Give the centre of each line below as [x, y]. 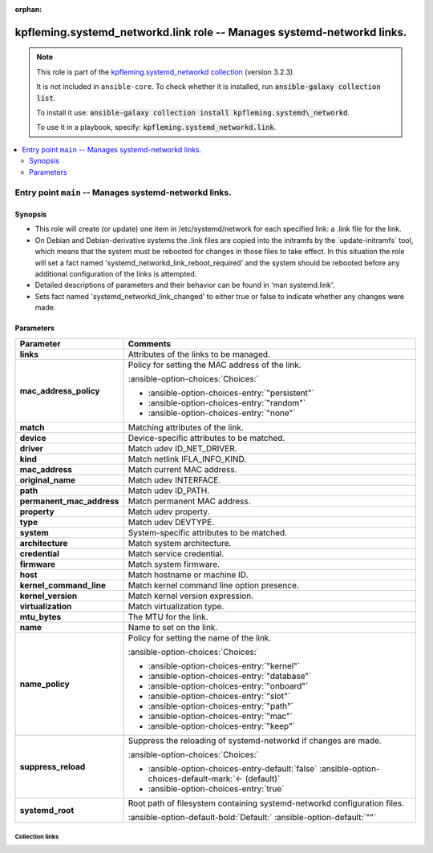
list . [46, 98]
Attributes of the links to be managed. [199, 354]
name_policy [45, 684]
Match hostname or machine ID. [188, 575]
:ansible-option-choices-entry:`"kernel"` [224, 665]
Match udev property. [169, 511]
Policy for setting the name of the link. [200, 637]
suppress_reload [53, 766]
